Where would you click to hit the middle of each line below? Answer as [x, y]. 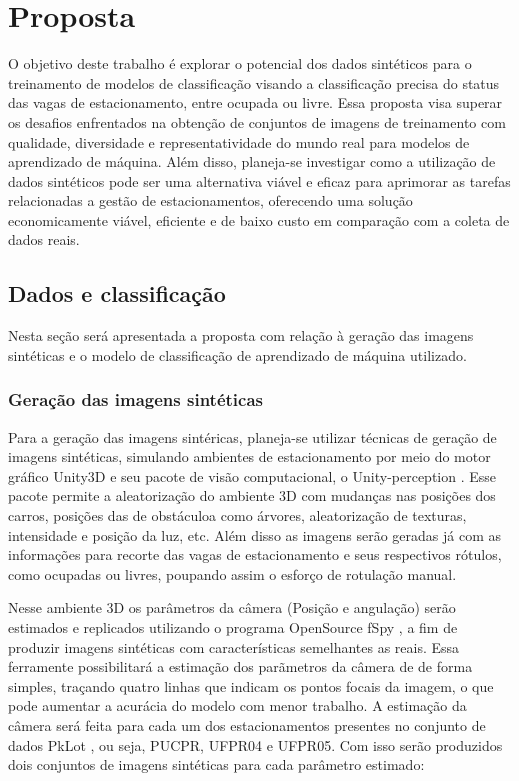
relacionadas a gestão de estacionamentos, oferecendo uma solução [210, 200]
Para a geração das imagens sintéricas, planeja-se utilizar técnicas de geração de [252, 436]
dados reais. [44, 239]
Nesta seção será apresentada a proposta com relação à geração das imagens [241, 335]
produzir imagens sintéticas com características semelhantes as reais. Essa [234, 646]
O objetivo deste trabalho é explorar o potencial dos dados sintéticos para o [240, 63]
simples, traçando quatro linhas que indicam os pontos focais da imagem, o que [251, 685]
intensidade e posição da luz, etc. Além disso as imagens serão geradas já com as [255, 534]
